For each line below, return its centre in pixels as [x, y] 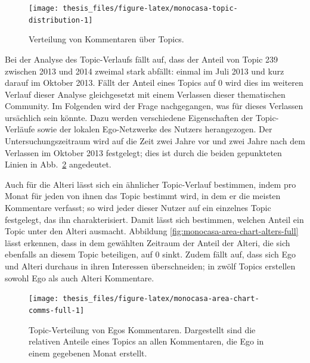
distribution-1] [61, 20]
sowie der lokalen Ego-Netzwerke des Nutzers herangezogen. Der [155, 129]
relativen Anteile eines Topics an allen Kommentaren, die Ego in [146, 341]
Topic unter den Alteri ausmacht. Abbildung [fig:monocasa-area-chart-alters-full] [152, 231]
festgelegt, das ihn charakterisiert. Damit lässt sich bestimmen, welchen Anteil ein [154, 219]
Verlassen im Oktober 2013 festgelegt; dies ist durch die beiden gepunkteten [143, 152]
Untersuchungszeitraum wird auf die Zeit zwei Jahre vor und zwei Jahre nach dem [155, 141]
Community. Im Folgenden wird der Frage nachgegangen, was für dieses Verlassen [154, 106]
